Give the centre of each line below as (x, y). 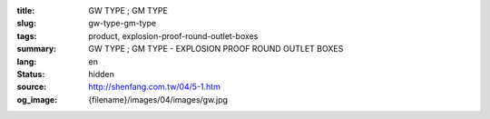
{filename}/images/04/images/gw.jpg (158, 99)
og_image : (37, 99)
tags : (27, 35)
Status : (31, 74)
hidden (102, 74)
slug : (26, 24)
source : (32, 87)
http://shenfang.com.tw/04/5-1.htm (155, 87)
